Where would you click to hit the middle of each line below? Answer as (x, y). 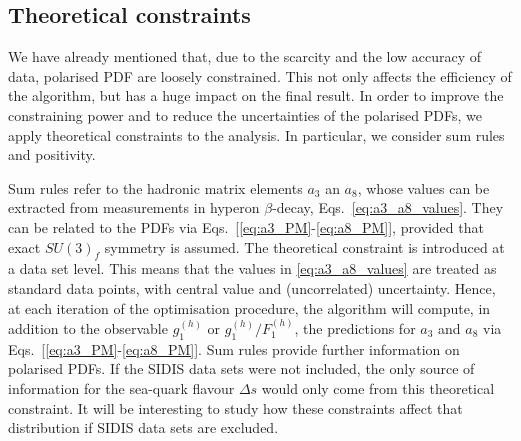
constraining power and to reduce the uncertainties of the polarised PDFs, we (245, 114)
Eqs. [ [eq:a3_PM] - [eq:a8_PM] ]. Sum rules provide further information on (234, 348)
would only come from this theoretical (378, 387)
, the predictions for (355, 327)
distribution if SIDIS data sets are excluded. (143, 427)
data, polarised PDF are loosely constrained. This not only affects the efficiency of (260, 75)
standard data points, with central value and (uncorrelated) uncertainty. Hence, (252, 287)
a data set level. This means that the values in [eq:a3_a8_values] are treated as (252, 268)
